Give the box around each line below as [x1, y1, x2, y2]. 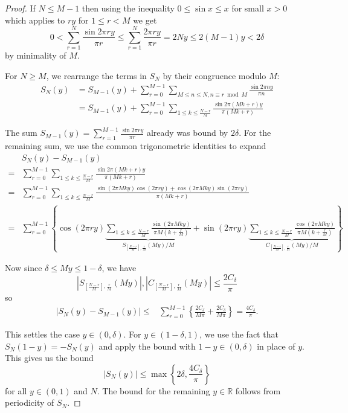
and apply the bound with [98, 339, 196, 352]
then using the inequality [82, 2, 175, 14]
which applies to [5, 13, 65, 26]
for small [231, 2, 264, 14]
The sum [5, 126, 37, 139]
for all [5, 384, 27, 397]
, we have [101, 261, 137, 274]
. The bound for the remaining [97, 384, 210, 397]
